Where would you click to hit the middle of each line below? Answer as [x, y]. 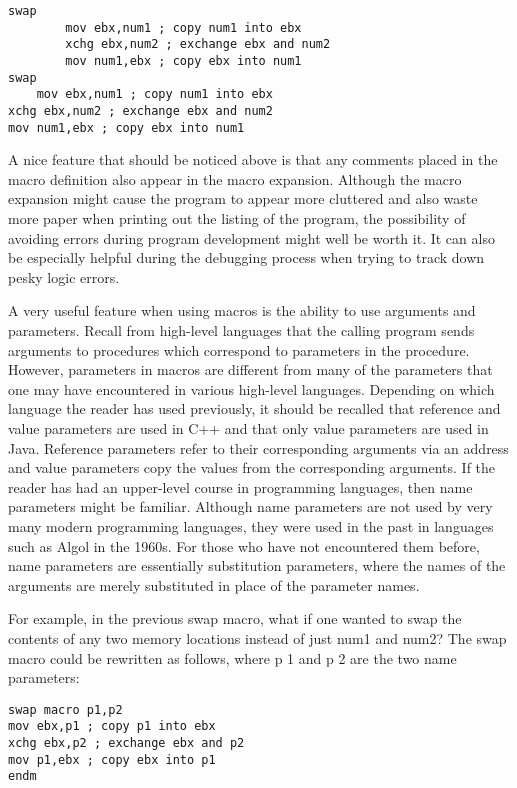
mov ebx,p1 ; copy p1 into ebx [112, 726]
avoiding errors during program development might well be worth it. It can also [251, 237]
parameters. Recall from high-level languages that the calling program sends [241, 330]
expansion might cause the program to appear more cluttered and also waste [243, 198]
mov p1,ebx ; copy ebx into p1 [112, 759]
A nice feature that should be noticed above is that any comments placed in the [253, 159]
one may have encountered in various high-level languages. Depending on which [251, 388]
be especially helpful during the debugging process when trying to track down [246, 257]
